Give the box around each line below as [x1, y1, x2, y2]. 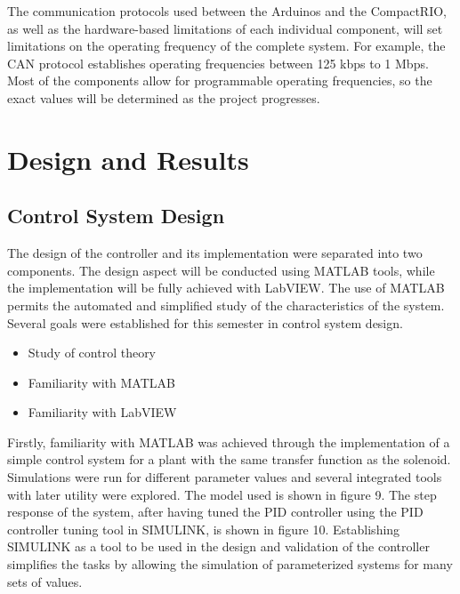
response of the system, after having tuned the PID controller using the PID [7, 502, 424, 521]
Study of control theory [28, 343, 157, 362]
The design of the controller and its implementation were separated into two [7, 244, 423, 262]
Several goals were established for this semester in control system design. [7, 313, 403, 332]
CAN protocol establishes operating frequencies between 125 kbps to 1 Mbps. [7, 53, 429, 72]
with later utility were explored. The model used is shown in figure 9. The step [7, 485, 437, 503]
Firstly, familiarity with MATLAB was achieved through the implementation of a [7, 432, 450, 451]
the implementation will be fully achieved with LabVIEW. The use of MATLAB [7, 278, 445, 297]
